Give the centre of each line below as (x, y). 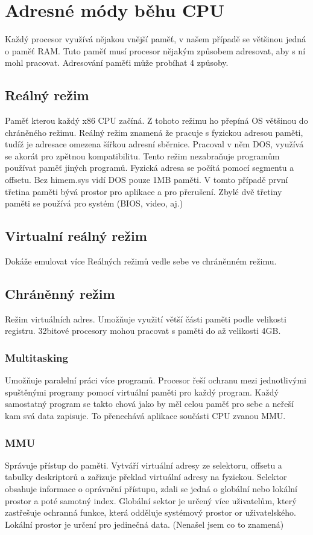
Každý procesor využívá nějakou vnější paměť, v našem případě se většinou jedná (156, 39)
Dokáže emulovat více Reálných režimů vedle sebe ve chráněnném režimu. (141, 261)
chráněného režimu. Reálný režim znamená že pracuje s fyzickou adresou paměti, (154, 132)
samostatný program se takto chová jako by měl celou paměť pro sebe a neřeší (149, 404)
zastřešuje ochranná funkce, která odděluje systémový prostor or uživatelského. (150, 512)
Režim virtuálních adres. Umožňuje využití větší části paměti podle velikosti (146, 319)
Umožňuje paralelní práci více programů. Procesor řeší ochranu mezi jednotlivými (156, 380)
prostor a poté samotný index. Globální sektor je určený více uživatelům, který (151, 500)
